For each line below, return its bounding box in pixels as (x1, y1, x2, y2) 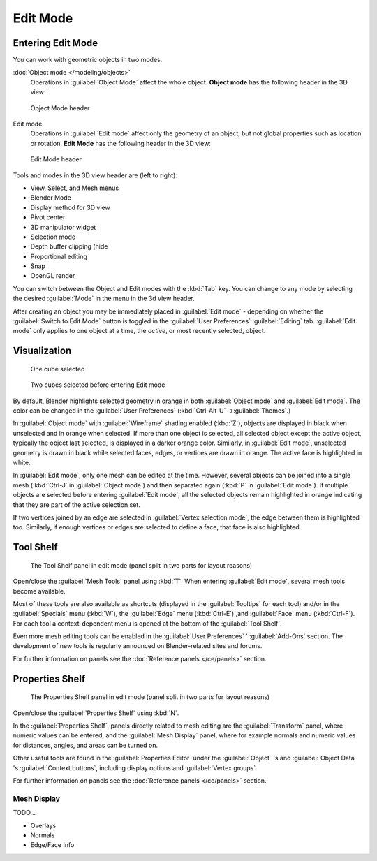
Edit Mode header (30, 155, 82, 163)
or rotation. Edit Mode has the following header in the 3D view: (30, 139, 211, 147)
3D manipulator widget (30, 223, 96, 231)
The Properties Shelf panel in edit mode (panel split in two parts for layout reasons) (30, 693, 270, 701)
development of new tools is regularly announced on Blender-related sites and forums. (13, 642, 263, 650)
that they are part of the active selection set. (13, 500, 141, 509)
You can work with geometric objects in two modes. (13, 56, 163, 64)
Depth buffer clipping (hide (30, 242, 108, 251)
